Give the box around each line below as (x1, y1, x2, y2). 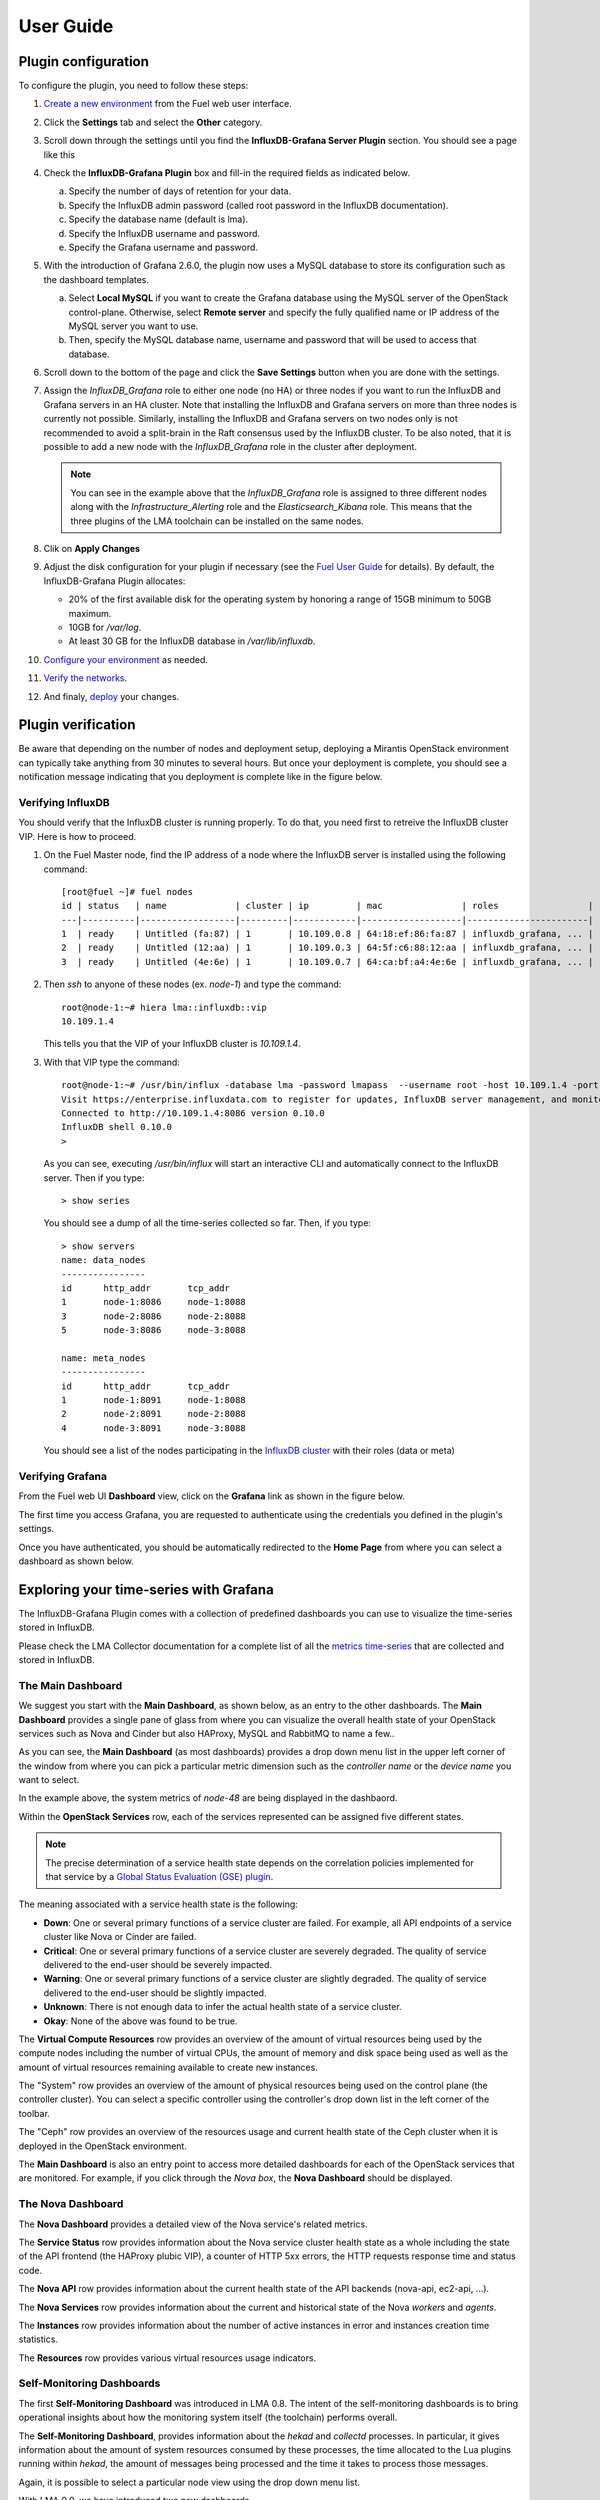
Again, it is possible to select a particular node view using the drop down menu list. (18, 2476, 360, 2488)
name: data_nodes (61, 1255, 146, 1266)
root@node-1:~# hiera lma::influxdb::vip (61, 1001, 267, 1013)
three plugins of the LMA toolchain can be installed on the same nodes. (70, 515, 364, 527)
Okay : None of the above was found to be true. (43, 2015, 238, 2027)
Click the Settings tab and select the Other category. (43, 116, 263, 128)
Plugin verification (18, 716, 136, 734)
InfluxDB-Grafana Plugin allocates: (43, 575, 186, 587)
